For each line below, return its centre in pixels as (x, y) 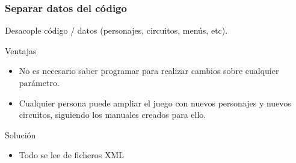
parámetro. (39, 82)
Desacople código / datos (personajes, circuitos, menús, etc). (116, 30)
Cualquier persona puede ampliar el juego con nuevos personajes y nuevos (155, 103)
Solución (20, 134)
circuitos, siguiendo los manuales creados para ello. (113, 115)
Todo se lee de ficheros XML (71, 155)
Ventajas (21, 50)
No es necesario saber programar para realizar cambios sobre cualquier (149, 71)
